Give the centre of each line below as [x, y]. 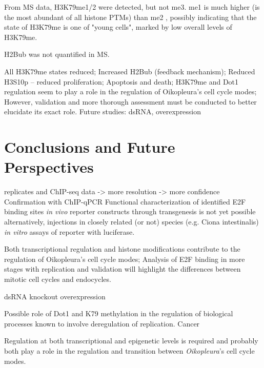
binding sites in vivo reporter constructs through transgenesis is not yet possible [130, 211]
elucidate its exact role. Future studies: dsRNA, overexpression [103, 111]
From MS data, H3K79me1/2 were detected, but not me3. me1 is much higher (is [132, 7]
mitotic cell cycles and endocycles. [58, 279]
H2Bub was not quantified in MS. [57, 54]
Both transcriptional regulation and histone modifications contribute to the [122, 249]
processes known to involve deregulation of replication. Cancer [102, 323]
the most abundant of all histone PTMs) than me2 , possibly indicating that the [130, 17]
